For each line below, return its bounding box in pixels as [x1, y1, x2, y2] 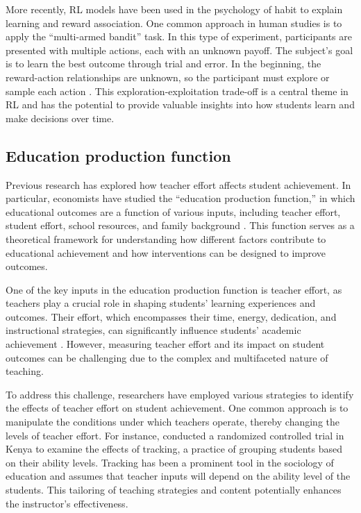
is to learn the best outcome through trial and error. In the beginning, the [6, 56, 321, 71]
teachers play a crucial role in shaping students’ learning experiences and [6, 296, 316, 310]
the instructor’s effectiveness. [6, 496, 128, 510]
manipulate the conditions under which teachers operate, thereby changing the [6, 414, 339, 429]
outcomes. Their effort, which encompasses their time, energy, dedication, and [6, 309, 337, 323]
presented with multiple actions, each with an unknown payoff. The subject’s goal [6, 42, 353, 57]
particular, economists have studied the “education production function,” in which [6, 191, 355, 205]
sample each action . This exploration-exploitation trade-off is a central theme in [6, 83, 349, 98]
